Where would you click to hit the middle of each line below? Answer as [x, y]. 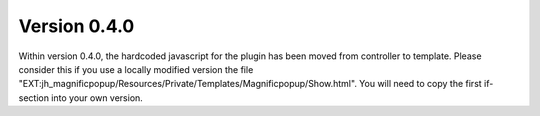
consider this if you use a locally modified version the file [136, 69]
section [34, 97]
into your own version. [97, 97]
